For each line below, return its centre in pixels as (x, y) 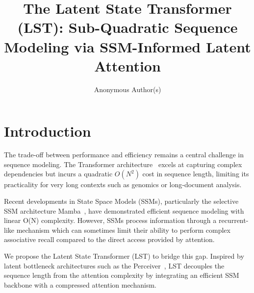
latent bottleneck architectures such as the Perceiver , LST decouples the (114, 265)
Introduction (48, 131)
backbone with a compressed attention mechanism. (80, 284)
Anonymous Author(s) (127, 89)
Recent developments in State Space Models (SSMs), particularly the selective (121, 201)
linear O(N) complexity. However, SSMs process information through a (110, 220)
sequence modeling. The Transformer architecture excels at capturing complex (123, 164)
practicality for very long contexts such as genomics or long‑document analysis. (123, 184)
